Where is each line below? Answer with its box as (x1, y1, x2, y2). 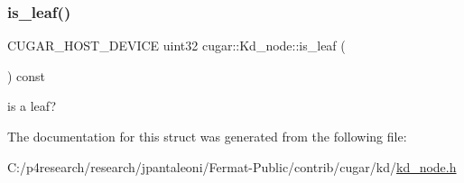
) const (7, 66, 46, 85)
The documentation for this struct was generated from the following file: (7, 127, 407, 145)
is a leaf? (7, 96, 57, 115)
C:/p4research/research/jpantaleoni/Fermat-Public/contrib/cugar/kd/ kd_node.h (7, 157, 457, 176)
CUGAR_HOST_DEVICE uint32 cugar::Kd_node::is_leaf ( (7, 36, 346, 55)
